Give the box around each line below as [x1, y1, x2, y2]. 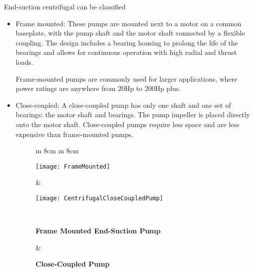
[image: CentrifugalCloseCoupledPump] [35, 194, 163, 202]
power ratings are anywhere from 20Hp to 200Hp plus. [15, 83, 181, 93]
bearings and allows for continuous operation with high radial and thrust [15, 47, 237, 57]
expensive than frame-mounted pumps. [15, 129, 134, 139]
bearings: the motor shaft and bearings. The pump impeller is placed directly [15, 109, 250, 120]
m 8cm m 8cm [35, 145, 79, 156]
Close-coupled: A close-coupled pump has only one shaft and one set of [15, 99, 231, 110]
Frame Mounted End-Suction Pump [35, 226, 161, 236]
